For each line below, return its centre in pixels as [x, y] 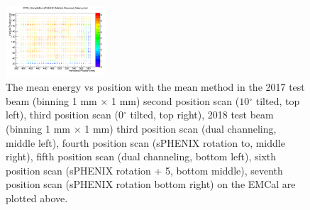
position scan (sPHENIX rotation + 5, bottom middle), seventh [144, 170]
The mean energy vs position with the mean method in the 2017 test [155, 87]
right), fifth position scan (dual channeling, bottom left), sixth [141, 156]
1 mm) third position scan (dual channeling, [181, 128]
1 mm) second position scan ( [175, 100]
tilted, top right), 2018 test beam [202, 115]
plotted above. [37, 198]
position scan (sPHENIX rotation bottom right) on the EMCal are [151, 184]
